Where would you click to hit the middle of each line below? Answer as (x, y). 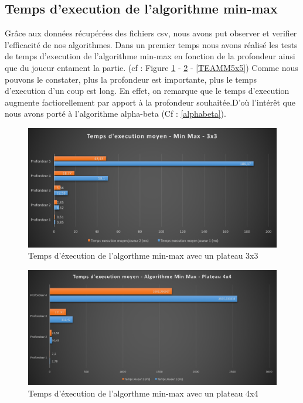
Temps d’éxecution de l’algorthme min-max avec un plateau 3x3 (143, 255)
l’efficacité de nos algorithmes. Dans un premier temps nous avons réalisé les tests (151, 44)
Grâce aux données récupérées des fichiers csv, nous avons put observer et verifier (151, 33)
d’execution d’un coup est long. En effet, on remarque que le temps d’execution (147, 91)
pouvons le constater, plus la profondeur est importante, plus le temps (131, 79)
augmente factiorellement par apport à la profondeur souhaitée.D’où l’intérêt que (150, 102)
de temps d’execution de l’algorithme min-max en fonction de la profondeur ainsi (150, 56)
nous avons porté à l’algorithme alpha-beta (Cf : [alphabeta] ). (115, 114)
